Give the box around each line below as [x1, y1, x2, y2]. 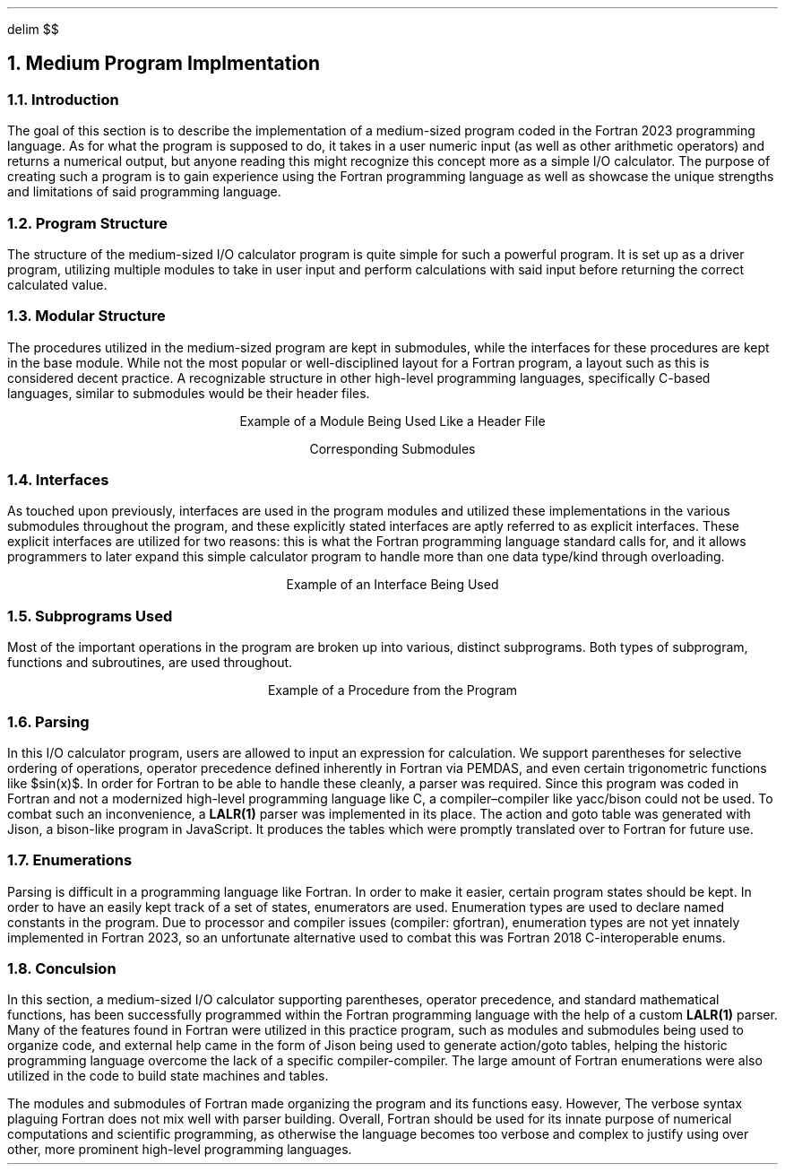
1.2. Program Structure [7, 213, 168, 232]
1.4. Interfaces [7, 471, 109, 490]
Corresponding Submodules [309, 440, 476, 456]
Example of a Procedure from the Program [267, 682, 518, 699]
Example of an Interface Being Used [286, 577, 499, 593]
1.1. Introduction [7, 90, 119, 109]
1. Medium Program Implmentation [7, 52, 321, 75]
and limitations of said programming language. [7, 184, 281, 200]
